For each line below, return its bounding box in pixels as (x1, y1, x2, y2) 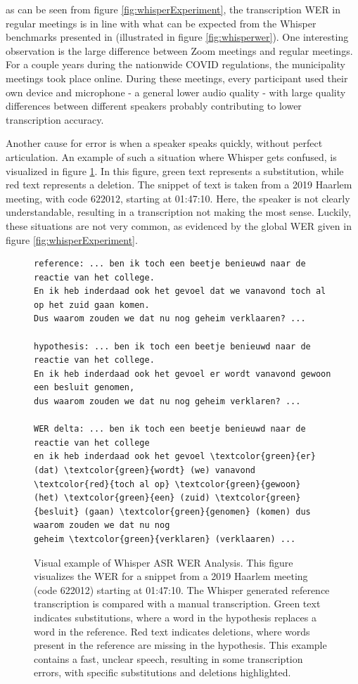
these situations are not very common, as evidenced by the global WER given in (6, 218, 352, 233)
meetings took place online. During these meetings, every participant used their (6, 70, 348, 85)
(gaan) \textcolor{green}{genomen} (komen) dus (84, 506, 311, 517)
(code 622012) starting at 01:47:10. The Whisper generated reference (34, 582, 330, 597)
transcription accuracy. (6, 112, 104, 127)
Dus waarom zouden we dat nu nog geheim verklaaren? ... (34, 314, 306, 324)
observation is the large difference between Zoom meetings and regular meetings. (6, 43, 353, 58)
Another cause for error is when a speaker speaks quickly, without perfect (6, 136, 323, 150)
